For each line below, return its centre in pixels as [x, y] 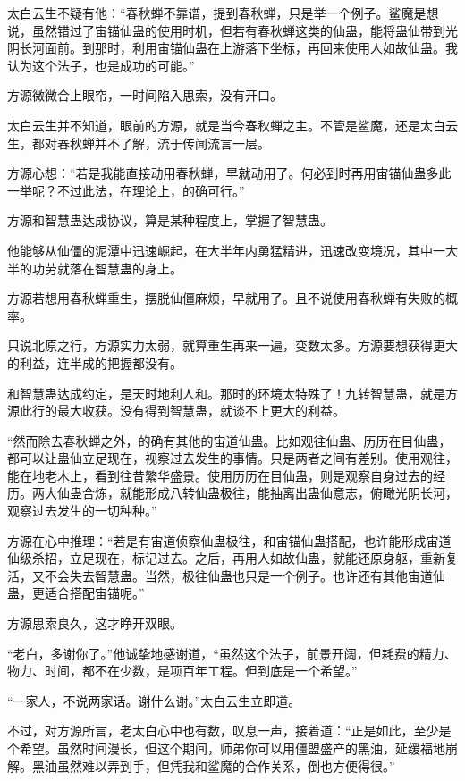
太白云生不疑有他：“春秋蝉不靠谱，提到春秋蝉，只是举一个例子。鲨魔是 [217, 13]
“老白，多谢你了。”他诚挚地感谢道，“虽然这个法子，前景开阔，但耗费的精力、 [232, 653]
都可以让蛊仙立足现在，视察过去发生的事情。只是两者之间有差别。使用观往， [232, 458]
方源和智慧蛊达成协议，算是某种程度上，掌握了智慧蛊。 [170, 220]
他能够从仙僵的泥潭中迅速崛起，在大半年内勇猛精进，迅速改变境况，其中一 [226, 250]
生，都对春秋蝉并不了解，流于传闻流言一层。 [139, 143]
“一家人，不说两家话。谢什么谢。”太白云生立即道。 [154, 700]
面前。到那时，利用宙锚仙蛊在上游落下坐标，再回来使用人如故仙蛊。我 [251, 48]
